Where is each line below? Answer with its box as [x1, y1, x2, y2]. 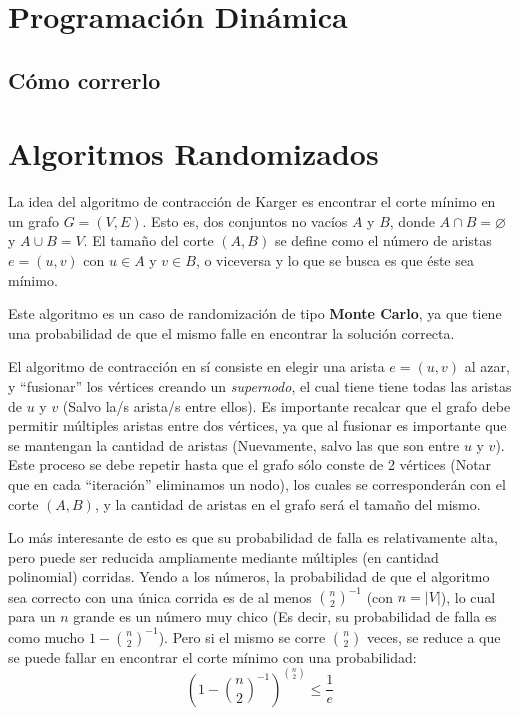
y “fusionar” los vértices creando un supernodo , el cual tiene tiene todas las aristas [8, 376, 512, 397]
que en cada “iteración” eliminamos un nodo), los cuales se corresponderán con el [8, 474, 506, 494]
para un [8, 606, 56, 627]
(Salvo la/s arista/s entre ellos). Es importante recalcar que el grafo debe [62, 395, 511, 416]
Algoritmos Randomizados [8, 133, 379, 174]
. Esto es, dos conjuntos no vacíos [142, 210, 348, 231]
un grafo [8, 210, 60, 231]
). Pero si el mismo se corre [158, 626, 326, 647]
